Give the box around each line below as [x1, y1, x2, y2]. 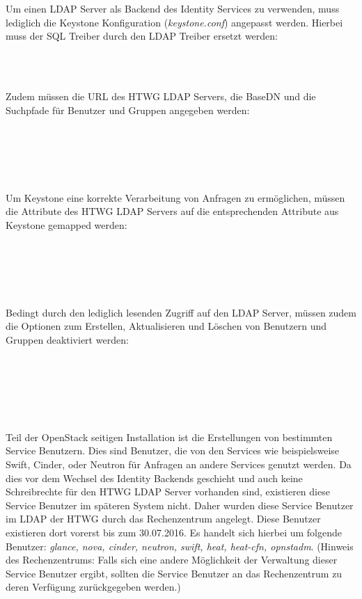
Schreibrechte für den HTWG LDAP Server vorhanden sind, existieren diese [6, 484, 330, 499]
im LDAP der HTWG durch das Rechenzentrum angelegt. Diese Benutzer [6, 511, 321, 526]
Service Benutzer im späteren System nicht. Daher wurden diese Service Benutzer [6, 497, 354, 512]
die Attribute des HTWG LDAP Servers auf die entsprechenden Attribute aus [6, 204, 339, 218]
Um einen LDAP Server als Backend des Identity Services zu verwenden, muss [6, 1, 340, 15]
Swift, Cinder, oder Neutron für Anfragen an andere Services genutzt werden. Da [6, 457, 352, 472]
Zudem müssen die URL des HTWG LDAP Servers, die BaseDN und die [6, 88, 316, 103]
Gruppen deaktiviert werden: [6, 332, 129, 346]
